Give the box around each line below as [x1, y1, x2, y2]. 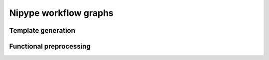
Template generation [9, 26, 76, 35]
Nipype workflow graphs [9, 7, 114, 18]
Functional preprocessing [9, 42, 91, 51]
